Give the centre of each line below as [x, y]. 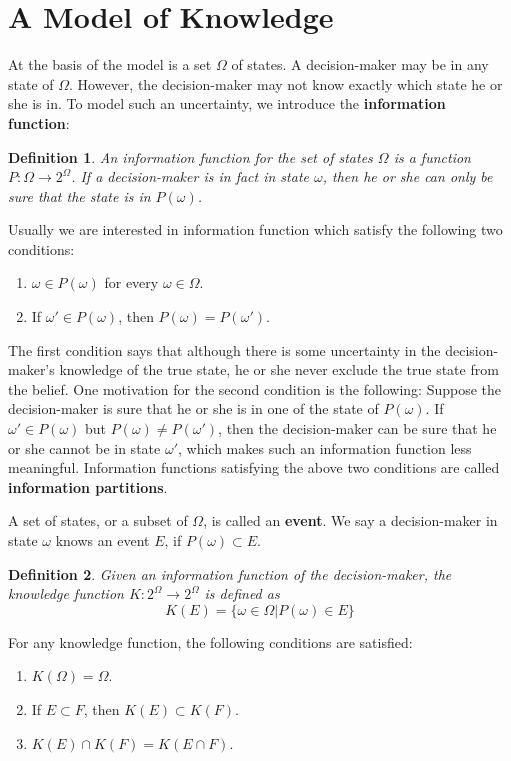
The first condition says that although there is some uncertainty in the [224, 349]
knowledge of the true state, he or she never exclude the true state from [279, 369]
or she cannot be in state [84, 447]
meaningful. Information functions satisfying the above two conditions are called [254, 467]
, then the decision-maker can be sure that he [357, 428]
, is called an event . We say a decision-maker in [350, 520]
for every [131, 282]
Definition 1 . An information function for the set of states [190, 156]
